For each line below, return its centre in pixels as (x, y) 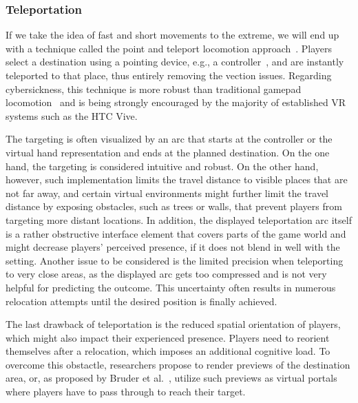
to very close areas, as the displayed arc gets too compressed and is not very (166, 274)
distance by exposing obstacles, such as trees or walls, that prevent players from (174, 206)
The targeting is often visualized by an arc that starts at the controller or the (169, 139)
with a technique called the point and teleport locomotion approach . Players (169, 48)
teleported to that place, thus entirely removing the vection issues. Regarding (169, 75)
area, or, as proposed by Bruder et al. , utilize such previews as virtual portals (171, 378)
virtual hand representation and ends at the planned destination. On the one (168, 152)
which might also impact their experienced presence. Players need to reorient (168, 337)
